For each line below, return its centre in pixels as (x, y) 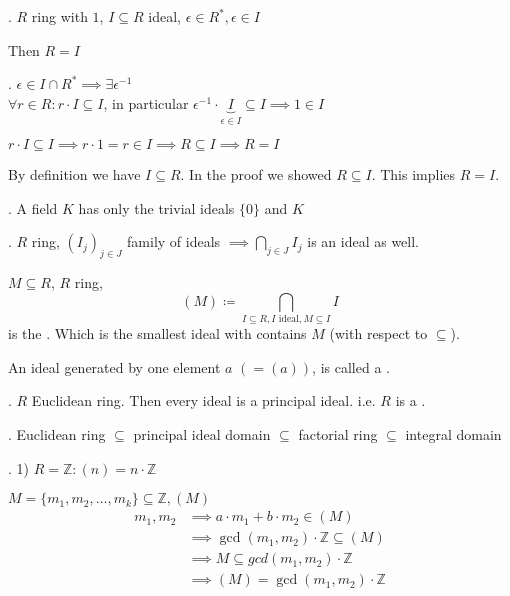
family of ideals (174, 241)
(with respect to (378, 333)
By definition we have (74, 174)
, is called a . (351, 366)
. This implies (413, 174)
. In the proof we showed (256, 174)
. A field (33, 207)
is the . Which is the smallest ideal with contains (157, 333)
